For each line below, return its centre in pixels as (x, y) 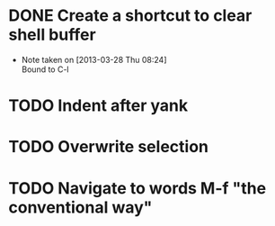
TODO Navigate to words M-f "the (137, 188)
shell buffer (52, 35)
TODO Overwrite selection (108, 147)
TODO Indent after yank (98, 106)
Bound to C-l (45, 69)
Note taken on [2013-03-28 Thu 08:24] (94, 59)
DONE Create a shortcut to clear (130, 16)
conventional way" (80, 207)
